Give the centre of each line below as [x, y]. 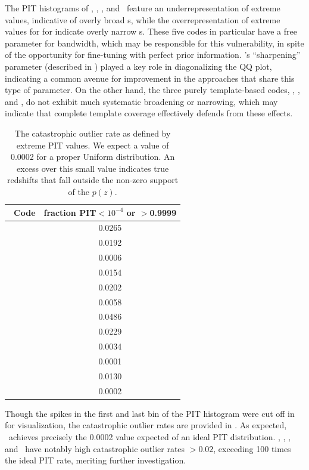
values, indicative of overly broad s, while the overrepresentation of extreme [143, 19]
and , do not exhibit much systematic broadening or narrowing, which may [141, 101]
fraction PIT [70, 212]
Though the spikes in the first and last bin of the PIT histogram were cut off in [150, 413]
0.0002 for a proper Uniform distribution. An [93, 157]
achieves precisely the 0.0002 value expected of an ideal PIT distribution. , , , [149, 436]
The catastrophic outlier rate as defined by [93, 133]
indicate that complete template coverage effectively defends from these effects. [149, 113]
